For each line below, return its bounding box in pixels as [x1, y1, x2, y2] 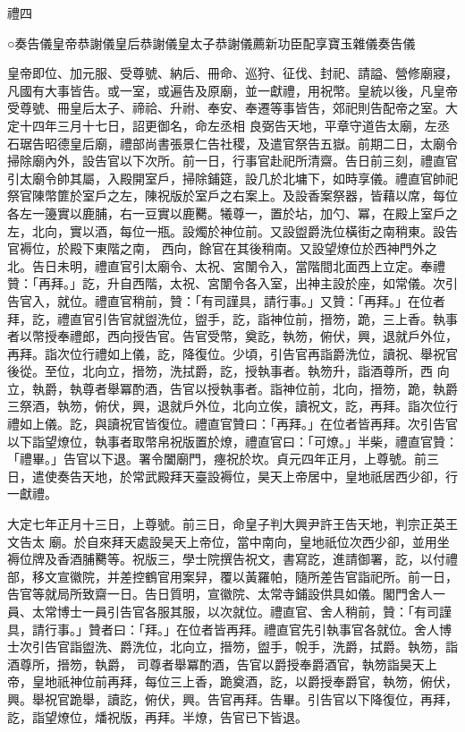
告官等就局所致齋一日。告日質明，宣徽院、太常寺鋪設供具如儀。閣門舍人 [7, 584, 433, 603]
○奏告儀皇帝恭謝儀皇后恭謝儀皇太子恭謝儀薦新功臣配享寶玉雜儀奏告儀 [7, 33, 416, 52]
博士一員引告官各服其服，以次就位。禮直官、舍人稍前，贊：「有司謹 [56, 602, 452, 620]
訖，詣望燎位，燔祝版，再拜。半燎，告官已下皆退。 [7, 707, 308, 726]
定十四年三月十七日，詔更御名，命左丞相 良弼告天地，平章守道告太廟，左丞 [7, 115, 450, 134]
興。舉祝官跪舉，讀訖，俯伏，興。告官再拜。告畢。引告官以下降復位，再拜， [7, 689, 458, 708]
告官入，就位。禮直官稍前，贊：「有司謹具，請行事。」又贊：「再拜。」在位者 [7, 291, 445, 310]
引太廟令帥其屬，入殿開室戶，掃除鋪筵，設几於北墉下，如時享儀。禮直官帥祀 [7, 168, 458, 187]
